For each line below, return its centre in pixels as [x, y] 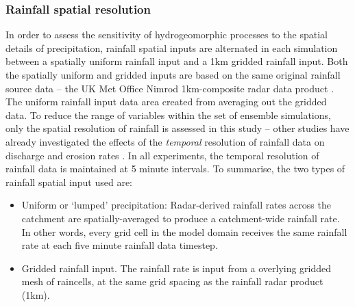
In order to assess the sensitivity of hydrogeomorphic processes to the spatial [167, 35]
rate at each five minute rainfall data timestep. [120, 245]
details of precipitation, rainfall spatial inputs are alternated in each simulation [172, 48]
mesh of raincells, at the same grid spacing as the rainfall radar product [172, 281]
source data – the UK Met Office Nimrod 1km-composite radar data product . [170, 88]
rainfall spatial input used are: [69, 182]
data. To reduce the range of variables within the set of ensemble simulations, [168, 115]
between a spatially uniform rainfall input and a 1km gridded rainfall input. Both [177, 61]
